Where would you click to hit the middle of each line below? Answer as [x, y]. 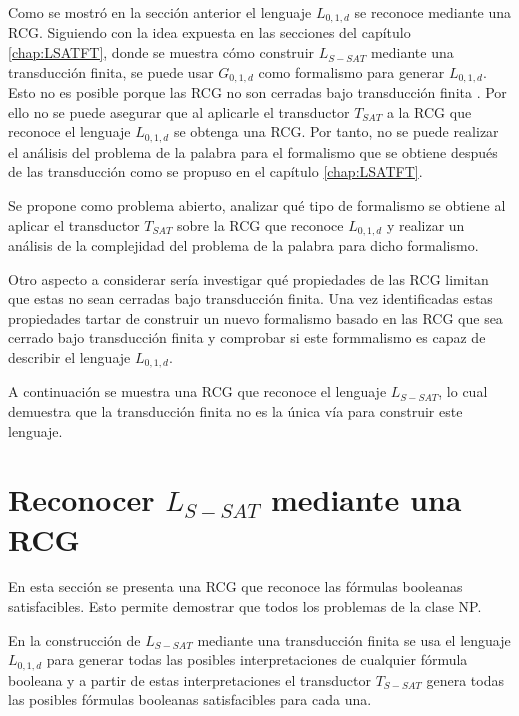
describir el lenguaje [69, 356]
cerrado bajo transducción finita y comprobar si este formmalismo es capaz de [247, 337]
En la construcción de [74, 639]
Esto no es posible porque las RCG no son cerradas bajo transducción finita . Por [257, 92]
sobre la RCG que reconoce [260, 224]
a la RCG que [429, 111]
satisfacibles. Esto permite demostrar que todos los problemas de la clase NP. [245, 606]
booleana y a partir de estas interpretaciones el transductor [189, 679]
